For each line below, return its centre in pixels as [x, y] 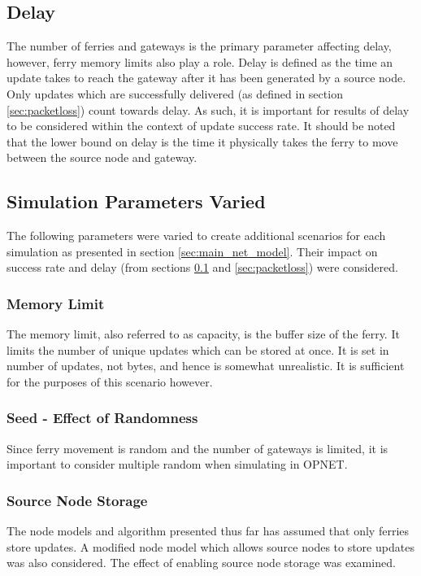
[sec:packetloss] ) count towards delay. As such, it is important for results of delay [208, 109]
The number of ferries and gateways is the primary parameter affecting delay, [199, 46]
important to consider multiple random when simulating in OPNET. [177, 464]
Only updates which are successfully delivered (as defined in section [175, 93]
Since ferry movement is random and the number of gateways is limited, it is [197, 448]
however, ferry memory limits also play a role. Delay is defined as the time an [200, 61]
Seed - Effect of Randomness [102, 418]
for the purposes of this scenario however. [110, 381]
